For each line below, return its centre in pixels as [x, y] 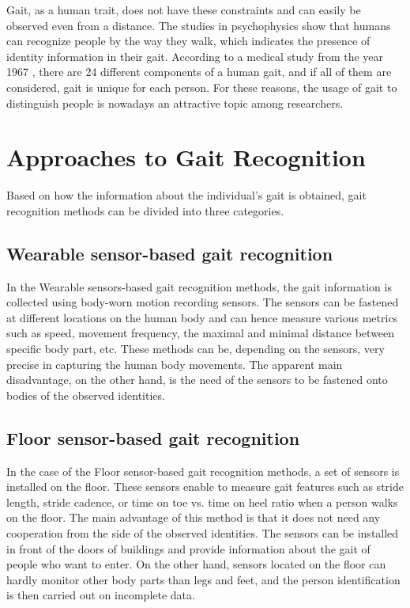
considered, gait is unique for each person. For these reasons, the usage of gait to [202, 87]
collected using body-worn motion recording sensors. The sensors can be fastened [203, 302]
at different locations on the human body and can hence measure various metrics [202, 317]
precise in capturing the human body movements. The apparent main [175, 364]
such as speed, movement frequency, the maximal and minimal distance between [201, 333]
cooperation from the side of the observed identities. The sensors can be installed [203, 533]
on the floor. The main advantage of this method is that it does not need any [194, 517]
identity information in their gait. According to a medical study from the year [195, 56]
